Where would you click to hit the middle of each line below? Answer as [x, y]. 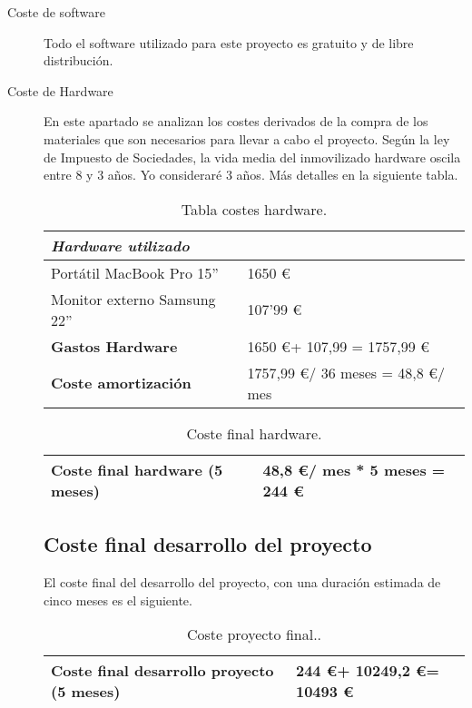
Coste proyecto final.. [254, 634]
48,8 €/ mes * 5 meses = [354, 469]
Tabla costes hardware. [254, 209]
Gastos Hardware [114, 346]
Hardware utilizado [120, 245]
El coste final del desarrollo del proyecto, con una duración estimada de [242, 581]
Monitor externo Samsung [133, 299]
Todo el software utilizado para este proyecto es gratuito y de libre [229, 42]
